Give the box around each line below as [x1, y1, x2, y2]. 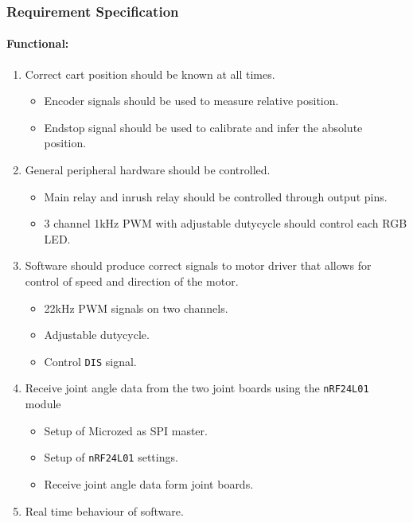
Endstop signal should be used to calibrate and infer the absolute [44, 119, 363, 135]
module [25, 395, 61, 412]
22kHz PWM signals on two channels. [44, 299, 228, 316]
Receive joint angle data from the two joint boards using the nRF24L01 [25, 380, 369, 396]
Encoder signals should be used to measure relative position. [44, 92, 339, 109]
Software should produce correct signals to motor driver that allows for [25, 257, 372, 274]
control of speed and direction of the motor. [25, 272, 239, 289]
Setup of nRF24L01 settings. [44, 449, 178, 466]
